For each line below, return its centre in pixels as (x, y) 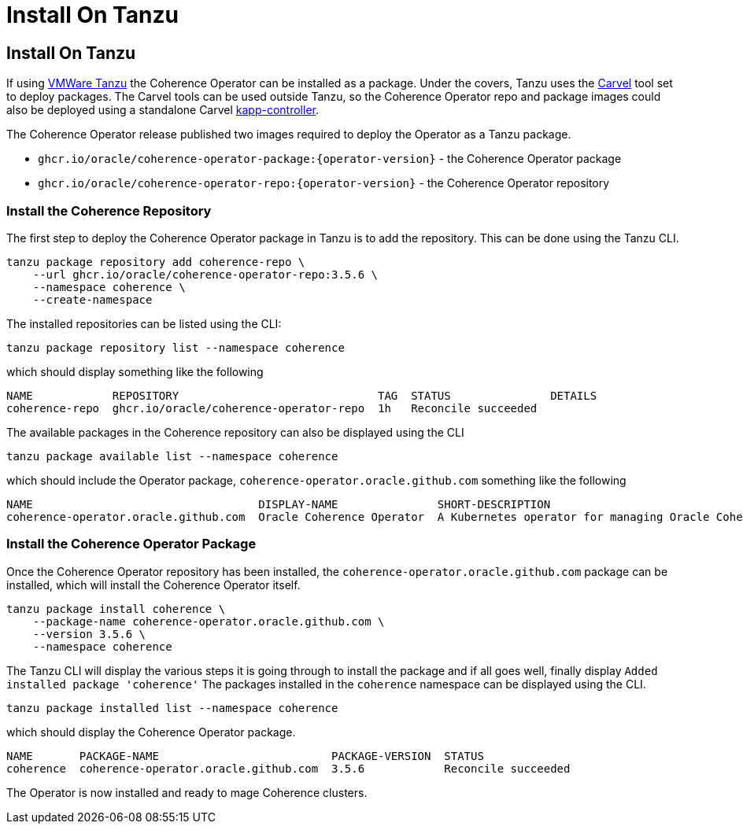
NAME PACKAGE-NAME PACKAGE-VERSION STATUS (245, 756)
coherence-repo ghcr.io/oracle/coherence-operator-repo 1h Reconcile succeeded (272, 408)
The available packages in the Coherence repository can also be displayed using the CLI (235, 432)
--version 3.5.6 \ (89, 634)
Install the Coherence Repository (109, 210)
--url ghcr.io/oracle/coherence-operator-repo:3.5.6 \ (205, 274)
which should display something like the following (135, 371)
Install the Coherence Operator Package (131, 544)
